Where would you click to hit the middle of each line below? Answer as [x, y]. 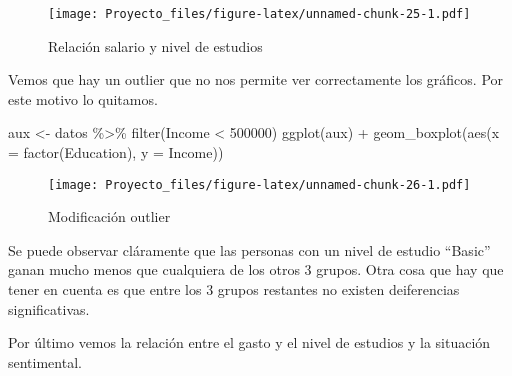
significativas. [49, 308]
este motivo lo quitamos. [83, 98]
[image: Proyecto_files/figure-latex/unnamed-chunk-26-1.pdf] [259, 184]
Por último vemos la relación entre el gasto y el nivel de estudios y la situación [249, 342]
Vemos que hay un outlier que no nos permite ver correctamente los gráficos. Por [256, 79]
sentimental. [45, 361]
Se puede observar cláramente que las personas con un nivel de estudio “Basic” [249, 249]
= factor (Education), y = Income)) [116, 152]
